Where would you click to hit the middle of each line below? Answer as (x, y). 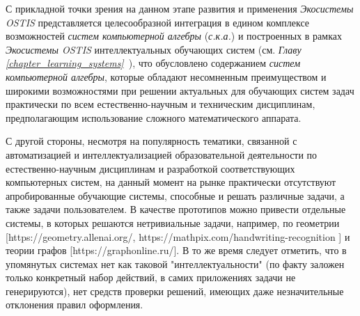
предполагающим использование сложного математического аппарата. (154, 117)
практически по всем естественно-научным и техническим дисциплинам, (161, 104)
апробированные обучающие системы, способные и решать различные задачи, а (175, 195)
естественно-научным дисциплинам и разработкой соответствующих (150, 168)
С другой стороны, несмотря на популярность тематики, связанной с (151, 141)
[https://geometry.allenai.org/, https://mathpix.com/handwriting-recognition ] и (178, 236)
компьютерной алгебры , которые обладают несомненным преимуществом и (166, 76)
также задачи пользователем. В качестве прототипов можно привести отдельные (176, 209)
